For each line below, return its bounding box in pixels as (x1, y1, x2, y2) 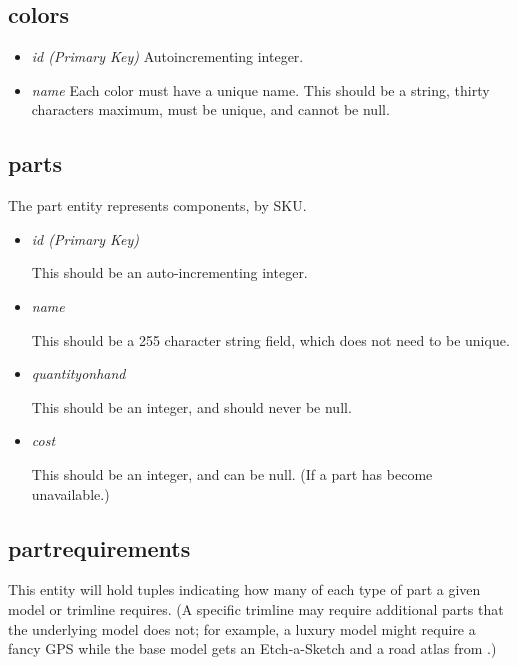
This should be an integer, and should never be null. (31, 396, 352, 417)
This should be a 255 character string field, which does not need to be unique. (31, 329, 510, 350)
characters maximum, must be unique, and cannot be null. (31, 99, 390, 120)
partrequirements (8, 532, 191, 563)
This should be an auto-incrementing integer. (31, 262, 308, 283)
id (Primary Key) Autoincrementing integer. (31, 46, 304, 67)
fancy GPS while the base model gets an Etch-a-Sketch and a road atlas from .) (8, 638, 497, 659)
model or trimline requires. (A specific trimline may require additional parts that (8, 598, 504, 619)
